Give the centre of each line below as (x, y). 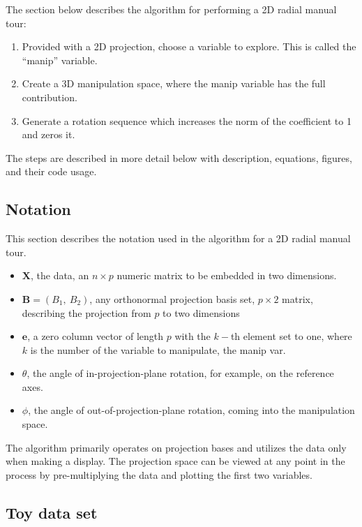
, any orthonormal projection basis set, (172, 298)
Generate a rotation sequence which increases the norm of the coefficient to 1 (187, 120)
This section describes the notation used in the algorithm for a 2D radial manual (178, 238)
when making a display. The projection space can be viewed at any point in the (175, 461)
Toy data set (52, 512)
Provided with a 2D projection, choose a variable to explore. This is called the (189, 46)
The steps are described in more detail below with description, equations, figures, (179, 157)
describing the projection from (86, 312)
